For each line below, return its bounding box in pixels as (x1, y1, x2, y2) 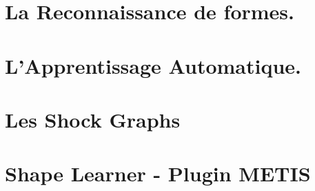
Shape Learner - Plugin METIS (5, 159, 311, 188)
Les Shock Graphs (5, 105, 181, 133)
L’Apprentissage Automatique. (5, 51, 301, 79)
